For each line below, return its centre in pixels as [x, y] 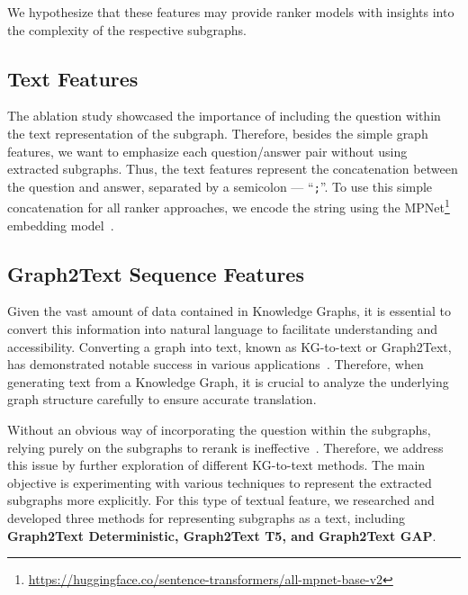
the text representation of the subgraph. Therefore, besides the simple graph [218, 133]
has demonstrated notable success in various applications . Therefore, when [216, 364]
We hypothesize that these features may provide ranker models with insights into [231, 12]
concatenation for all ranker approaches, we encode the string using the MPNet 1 [229, 206]
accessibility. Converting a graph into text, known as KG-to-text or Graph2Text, [229, 346]
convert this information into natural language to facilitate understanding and [222, 329]
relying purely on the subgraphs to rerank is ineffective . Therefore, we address [225, 447]
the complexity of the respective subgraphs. [127, 29]
